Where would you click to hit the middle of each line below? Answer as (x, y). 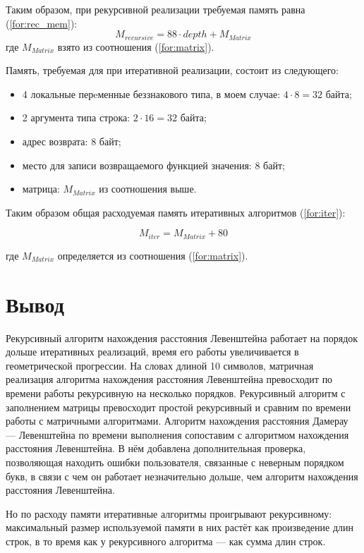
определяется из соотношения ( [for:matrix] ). (153, 255)
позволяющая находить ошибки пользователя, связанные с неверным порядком (175, 462)
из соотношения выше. (148, 189)
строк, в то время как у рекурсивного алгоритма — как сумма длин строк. (166, 541)
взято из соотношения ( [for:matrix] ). (136, 46)
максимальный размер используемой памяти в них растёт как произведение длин (180, 527)
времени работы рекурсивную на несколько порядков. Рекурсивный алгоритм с (176, 393)
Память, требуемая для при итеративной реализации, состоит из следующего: (172, 70)
